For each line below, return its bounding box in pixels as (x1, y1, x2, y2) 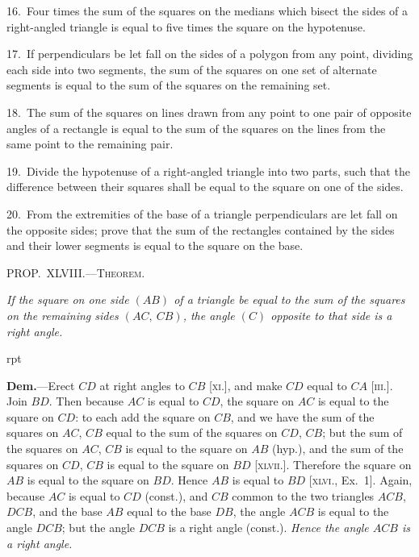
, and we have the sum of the (230, 408, 375, 425)
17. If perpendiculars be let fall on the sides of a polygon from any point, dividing (6, 45, 413, 62)
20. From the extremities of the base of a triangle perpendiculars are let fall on (6, 205, 398, 222)
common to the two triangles (232, 487, 375, 504)
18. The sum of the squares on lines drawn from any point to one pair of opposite (6, 103, 412, 120)
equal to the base (127, 503, 212, 520)
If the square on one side (6, 291, 129, 308)
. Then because (48, 393, 124, 409)
